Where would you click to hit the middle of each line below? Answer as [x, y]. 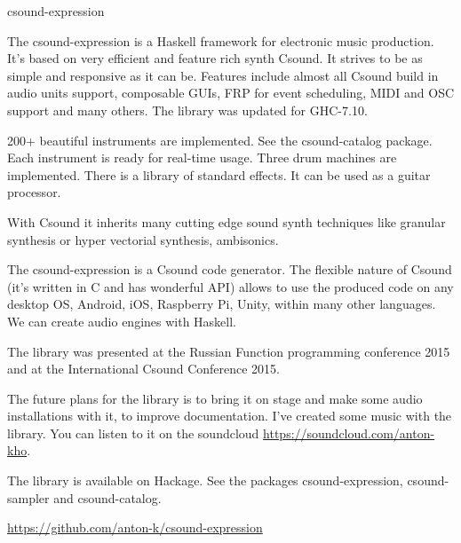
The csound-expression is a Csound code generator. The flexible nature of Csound [230, 269]
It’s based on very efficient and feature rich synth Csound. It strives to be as [215, 58]
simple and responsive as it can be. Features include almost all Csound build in [223, 75]
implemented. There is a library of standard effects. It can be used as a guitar [219, 174]
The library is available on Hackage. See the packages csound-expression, [205, 480]
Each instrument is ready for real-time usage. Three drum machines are [202, 157]
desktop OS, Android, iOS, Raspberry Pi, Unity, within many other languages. [222, 304]
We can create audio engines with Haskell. [122, 321]
